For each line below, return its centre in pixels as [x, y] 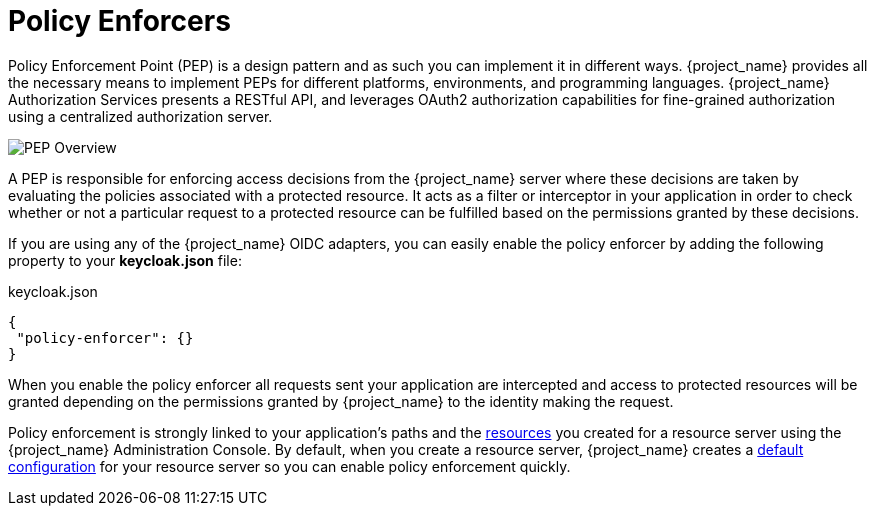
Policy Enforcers [119, 21]
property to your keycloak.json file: [125, 260]
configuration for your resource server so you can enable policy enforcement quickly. [289, 466]
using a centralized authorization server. [140, 116]
